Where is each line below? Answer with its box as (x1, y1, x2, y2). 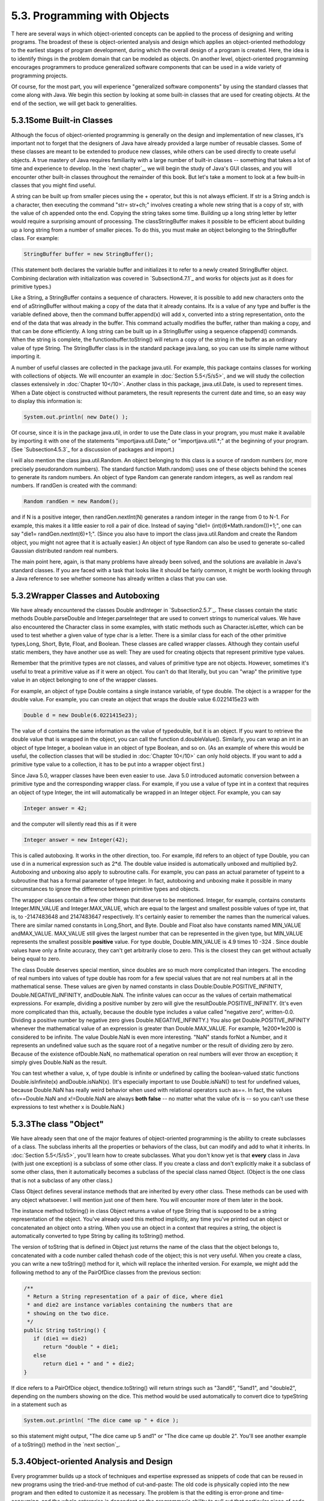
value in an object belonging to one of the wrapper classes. (11, 676, 158, 684)
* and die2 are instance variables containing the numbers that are (27, 1302, 233, 1308)
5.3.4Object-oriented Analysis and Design (11, 1457, 173, 1467)
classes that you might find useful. (11, 181, 97, 189)
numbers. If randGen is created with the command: (11, 482, 137, 489)
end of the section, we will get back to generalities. (11, 100, 137, 107)
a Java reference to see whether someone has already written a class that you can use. (11, 575, 227, 582)
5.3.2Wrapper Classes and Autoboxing (11, 590, 160, 600)
